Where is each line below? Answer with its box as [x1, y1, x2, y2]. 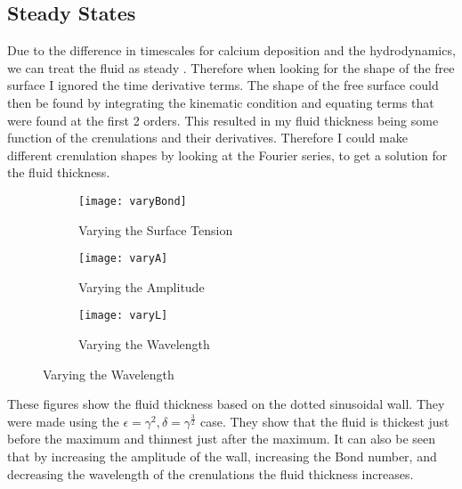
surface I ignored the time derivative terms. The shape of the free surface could [7, 76, 439, 94]
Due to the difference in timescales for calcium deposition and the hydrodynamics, [7, 41, 456, 60]
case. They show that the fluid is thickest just [199, 412, 450, 430]
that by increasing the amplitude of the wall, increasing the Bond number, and [7, 447, 437, 466]
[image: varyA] [78, 252, 168, 265]
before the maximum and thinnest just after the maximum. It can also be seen [7, 429, 436, 448]
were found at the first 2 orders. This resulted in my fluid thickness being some [7, 110, 439, 129]
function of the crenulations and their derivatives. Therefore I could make [7, 128, 408, 147]
